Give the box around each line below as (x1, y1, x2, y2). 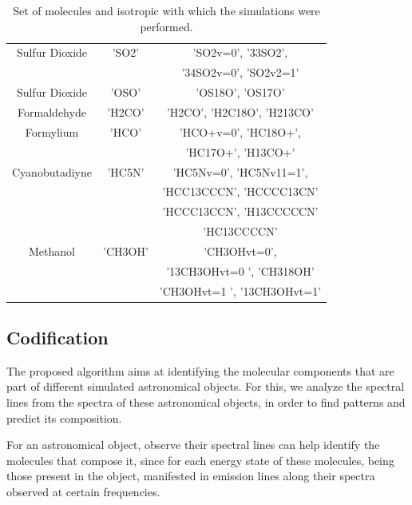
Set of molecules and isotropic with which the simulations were (13, 2, 320, 18)
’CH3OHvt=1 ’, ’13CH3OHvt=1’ (159, 282, 322, 299)
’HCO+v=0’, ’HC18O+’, (179, 123, 301, 140)
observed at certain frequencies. (6, 483, 160, 500)
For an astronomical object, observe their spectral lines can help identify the (6, 436, 380, 453)
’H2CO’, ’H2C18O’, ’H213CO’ (166, 103, 314, 120)
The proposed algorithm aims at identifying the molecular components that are (6, 362, 394, 379)
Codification (6, 325, 109, 350)
